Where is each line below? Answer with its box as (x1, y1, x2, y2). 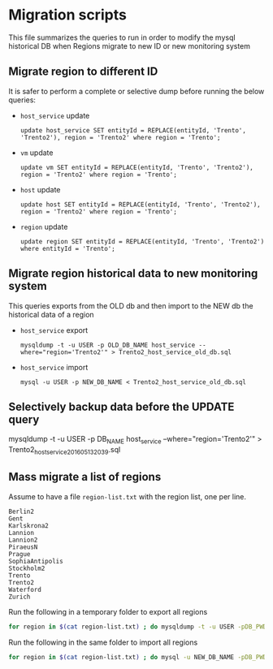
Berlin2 (8, 507, 35, 516)
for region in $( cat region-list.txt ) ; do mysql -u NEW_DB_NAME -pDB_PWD (8, 653, 267, 661)
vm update (19, 148, 54, 158)
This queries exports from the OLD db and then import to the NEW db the (8, 300, 253, 310)
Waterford (8, 585, 42, 593)
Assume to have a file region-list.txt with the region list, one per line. (8, 491, 246, 501)
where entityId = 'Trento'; (19, 244, 115, 252)
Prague (8, 550, 31, 558)
